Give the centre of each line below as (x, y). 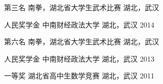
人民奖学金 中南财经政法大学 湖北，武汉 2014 (79, 24)
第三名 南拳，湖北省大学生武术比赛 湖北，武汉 (82, 7)
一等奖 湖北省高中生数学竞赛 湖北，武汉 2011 (79, 76)
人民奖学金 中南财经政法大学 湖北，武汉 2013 (79, 58)
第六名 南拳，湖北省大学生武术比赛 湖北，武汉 (82, 41)
